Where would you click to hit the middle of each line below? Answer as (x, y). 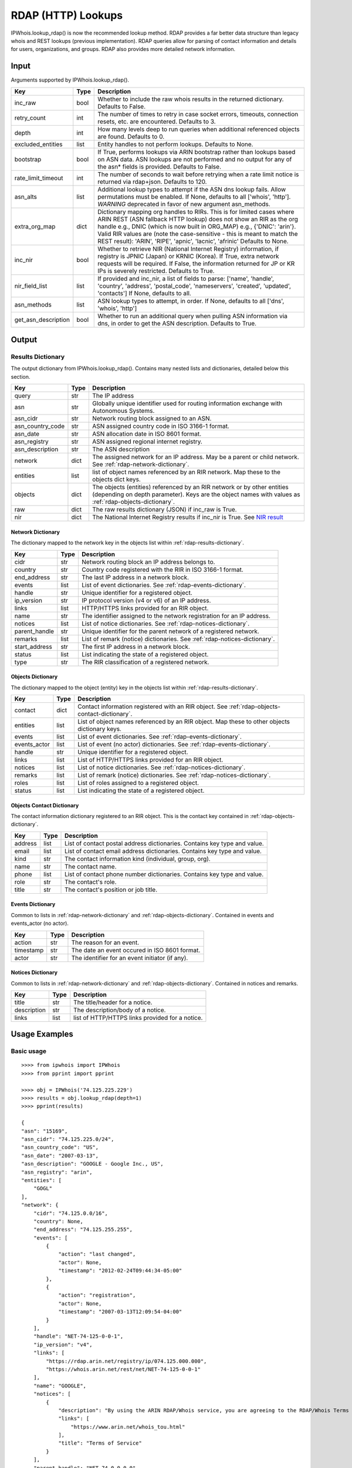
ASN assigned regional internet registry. (147, 442)
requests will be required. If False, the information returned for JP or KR (196, 263)
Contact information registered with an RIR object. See (153, 706)
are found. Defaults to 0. (131, 136)
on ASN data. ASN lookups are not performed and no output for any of (195, 159)
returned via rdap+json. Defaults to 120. (152, 181)
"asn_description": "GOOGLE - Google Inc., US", (92, 1164)
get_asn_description (42, 319)
